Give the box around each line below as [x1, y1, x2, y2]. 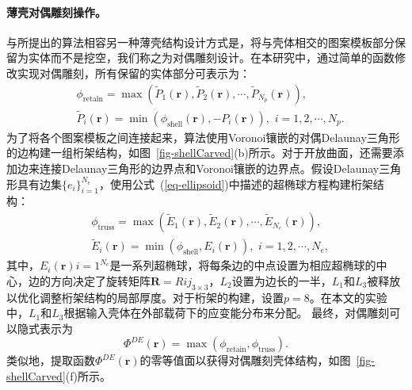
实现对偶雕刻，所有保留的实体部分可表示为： [17, 64, 250, 81]
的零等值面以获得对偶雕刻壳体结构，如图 [139, 352, 351, 369]
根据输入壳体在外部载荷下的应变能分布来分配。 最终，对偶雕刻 [63, 304, 390, 321]
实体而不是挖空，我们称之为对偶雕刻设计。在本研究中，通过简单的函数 [28, 49, 395, 66]
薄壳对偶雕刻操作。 [6, 3, 106, 20]
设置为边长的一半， [231, 272, 332, 289]
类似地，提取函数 [6, 352, 95, 369]
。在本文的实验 [309, 289, 387, 305]
